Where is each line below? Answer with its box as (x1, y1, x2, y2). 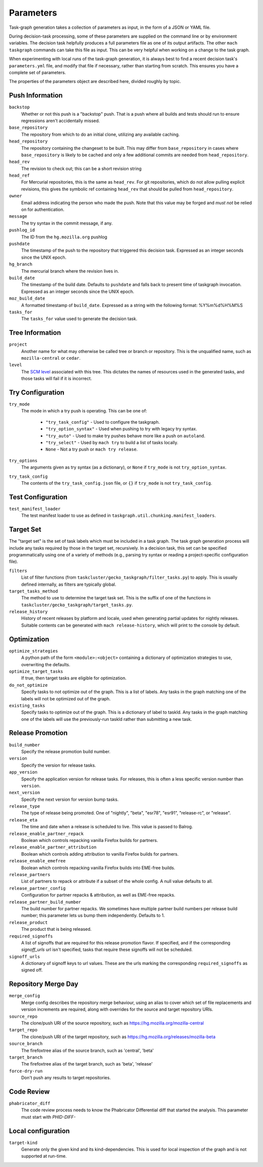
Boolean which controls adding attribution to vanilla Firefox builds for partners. (21, 851, 179, 857)
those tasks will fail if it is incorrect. (21, 376, 92, 382)
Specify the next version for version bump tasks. (21, 796, 119, 802)
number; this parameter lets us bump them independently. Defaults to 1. (21, 913, 165, 919)
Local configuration (9, 1126, 70, 1135)
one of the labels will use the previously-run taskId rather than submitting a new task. (21, 716, 192, 722)
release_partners (9, 872, 51, 877)
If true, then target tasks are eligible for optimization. (21, 675, 127, 681)
